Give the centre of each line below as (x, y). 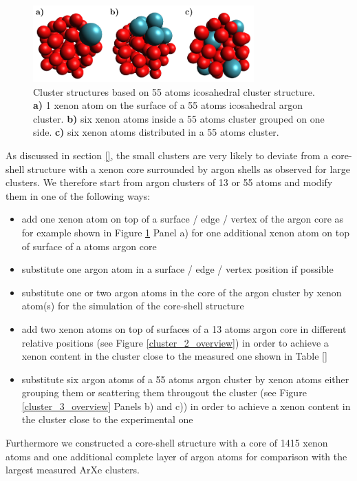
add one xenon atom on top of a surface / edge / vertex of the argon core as (183, 219)
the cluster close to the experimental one (107, 419)
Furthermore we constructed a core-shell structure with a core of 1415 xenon (167, 443)
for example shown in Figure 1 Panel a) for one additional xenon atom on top (186, 232)
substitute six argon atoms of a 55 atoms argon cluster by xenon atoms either (185, 379)
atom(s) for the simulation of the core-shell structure (133, 306)
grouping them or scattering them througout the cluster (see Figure (164, 392)
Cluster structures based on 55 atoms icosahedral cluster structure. (174, 91)
